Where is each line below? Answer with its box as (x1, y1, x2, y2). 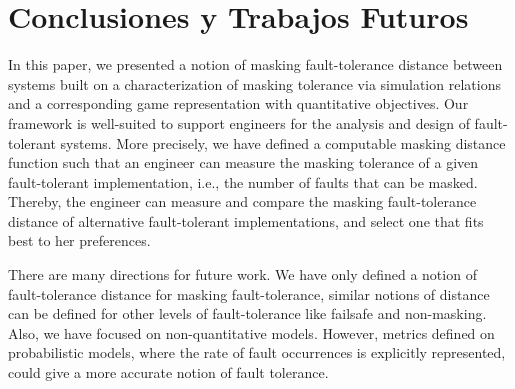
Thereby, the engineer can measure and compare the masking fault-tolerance (8, 191, 477, 212)
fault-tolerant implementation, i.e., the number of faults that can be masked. (8, 171, 478, 192)
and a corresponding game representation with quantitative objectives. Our (8, 93, 469, 114)
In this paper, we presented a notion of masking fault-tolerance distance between (8, 54, 503, 75)
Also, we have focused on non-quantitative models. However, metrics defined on (8, 322, 495, 343)
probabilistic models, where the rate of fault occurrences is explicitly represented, (8, 342, 506, 363)
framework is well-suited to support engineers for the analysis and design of (8, 112, 470, 133)
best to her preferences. (8, 230, 151, 251)
